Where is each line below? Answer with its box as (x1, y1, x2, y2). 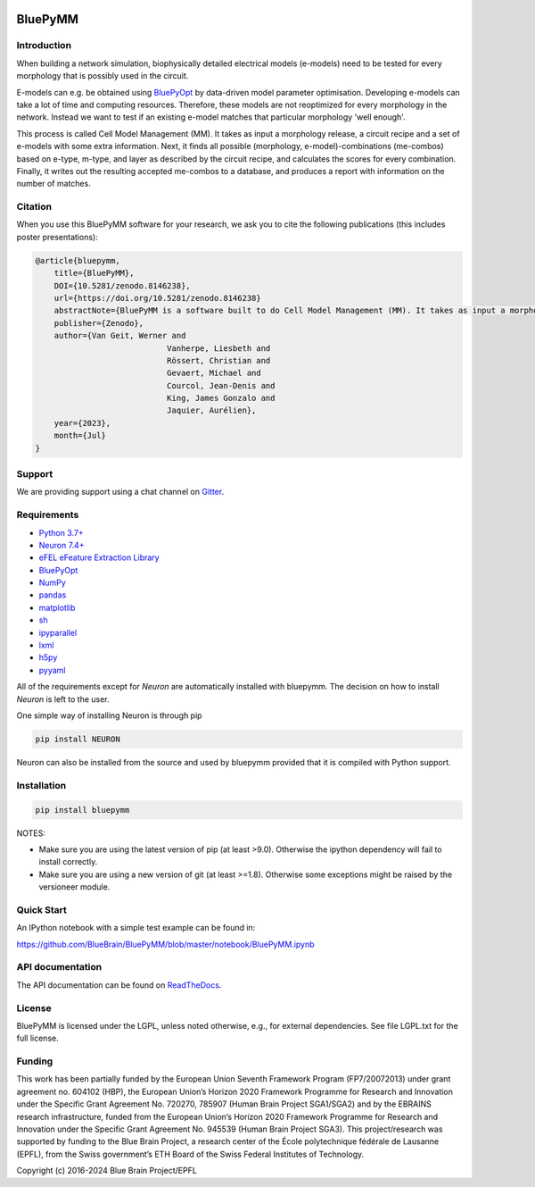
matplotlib (38, 602, 76, 613)
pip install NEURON (35, 733, 120, 744)
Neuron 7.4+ (38, 539, 85, 550)
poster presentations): (16, 231, 98, 242)
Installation (16, 779, 67, 791)
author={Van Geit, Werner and (53, 330, 186, 341)
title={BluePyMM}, (53, 268, 135, 279)
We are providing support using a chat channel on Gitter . (16, 487, 225, 497)
